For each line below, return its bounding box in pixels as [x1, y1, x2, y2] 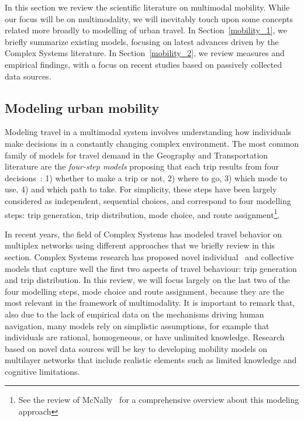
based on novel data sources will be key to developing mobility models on [5, 342, 268, 354]
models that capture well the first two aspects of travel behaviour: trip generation [5, 262, 297, 274]
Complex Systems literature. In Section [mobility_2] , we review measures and [5, 47, 285, 59]
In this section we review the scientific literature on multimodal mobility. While [5, 1, 290, 13]
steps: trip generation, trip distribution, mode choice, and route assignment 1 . [5, 206, 280, 220]
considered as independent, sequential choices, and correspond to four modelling [5, 194, 291, 206]
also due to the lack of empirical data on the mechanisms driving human [5, 308, 264, 320]
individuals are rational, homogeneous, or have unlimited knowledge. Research [5, 331, 285, 343]
